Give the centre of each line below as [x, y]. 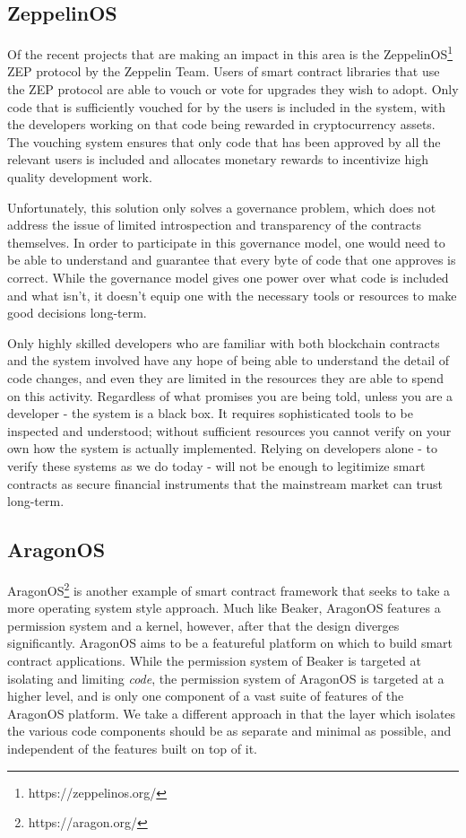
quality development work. [80, 177]
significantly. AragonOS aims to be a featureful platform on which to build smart [230, 643]
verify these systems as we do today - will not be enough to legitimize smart [216, 465]
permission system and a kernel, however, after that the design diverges [203, 625]
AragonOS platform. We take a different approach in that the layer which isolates [232, 713]
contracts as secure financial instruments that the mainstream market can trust [225, 483]
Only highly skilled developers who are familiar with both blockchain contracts [224, 342]
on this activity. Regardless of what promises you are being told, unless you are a [230, 395]
